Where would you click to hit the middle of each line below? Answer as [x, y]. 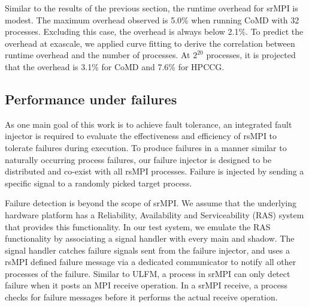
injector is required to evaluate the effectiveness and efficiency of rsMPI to [141, 136]
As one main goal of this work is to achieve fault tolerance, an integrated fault [149, 124]
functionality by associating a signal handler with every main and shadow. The [150, 238]
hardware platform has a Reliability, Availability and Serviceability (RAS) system [154, 214]
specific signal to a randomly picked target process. [99, 183]
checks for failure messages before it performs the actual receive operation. [141, 297]
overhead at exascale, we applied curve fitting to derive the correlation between [150, 43]
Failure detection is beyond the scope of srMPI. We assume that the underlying [151, 203]
